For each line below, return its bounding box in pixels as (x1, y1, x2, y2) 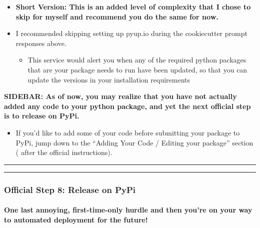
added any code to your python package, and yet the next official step (4, 100, 251, 111)
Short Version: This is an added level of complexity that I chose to (15, 1, 251, 11)
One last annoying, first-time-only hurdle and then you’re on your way (4, 204, 252, 215)
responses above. (15, 37, 66, 48)
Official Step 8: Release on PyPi (4, 183, 136, 195)
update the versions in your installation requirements (27, 74, 190, 84)
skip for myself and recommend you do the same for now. (15, 11, 218, 21)
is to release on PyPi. (4, 110, 79, 121)
